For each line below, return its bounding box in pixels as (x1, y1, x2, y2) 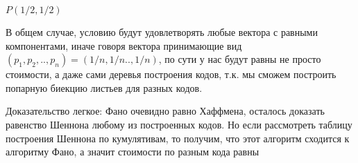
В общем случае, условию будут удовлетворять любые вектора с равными (6, 25, 318, 39)
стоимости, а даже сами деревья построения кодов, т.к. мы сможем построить (6, 67, 336, 81)
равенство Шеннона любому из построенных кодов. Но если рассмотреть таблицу (6, 117, 352, 131)
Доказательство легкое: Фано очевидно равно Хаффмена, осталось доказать (6, 104, 325, 118)
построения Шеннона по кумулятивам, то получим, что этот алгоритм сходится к (6, 131, 350, 145)
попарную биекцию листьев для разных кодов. (6, 80, 203, 95)
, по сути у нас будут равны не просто (158, 52, 321, 66)
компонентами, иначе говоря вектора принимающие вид (6, 38, 242, 52)
